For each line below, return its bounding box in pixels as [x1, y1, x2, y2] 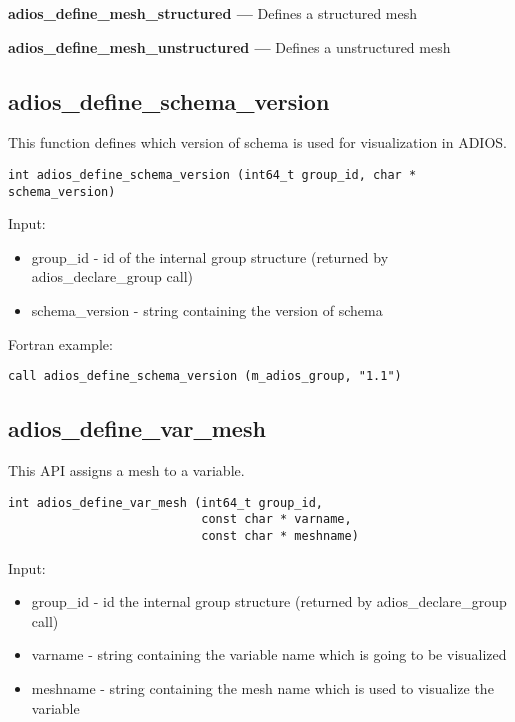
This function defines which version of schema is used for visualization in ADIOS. [8, 132, 507, 153]
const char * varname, [201, 512, 352, 527]
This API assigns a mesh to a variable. [8, 460, 245, 481]
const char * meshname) [201, 529, 359, 544]
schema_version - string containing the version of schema [31, 300, 383, 321]
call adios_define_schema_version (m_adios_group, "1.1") [8, 369, 402, 384]
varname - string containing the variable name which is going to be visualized [31, 644, 507, 665]
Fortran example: [8, 333, 113, 354]
